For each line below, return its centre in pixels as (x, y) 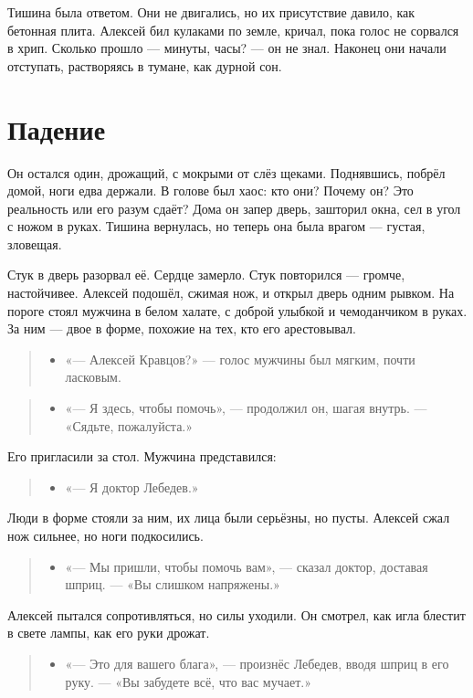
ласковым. (93, 377)
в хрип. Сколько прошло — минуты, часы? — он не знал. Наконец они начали (227, 48)
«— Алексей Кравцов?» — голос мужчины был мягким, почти (240, 359)
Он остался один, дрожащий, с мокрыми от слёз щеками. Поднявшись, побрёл (226, 172)
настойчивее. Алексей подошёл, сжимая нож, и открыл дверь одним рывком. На (231, 293)
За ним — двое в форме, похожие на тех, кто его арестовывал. (182, 328)
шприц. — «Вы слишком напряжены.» (173, 584)
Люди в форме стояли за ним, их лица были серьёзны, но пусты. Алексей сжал (229, 518)
